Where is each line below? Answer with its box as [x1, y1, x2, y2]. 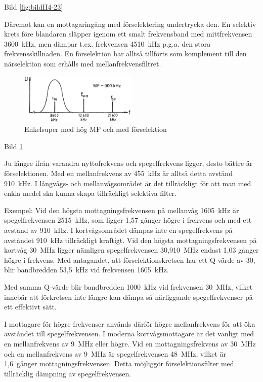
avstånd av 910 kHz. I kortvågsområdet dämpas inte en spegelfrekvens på [4, 225, 233, 235]
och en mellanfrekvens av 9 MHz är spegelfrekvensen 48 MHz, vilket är [4, 348, 227, 359]
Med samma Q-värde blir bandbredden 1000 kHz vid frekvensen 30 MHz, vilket [4, 281, 253, 292]
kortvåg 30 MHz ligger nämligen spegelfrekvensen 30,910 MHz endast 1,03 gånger [4, 245, 259, 255]
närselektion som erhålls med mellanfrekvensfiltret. [4, 58, 161, 68]
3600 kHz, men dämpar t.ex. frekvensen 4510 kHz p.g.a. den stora [4, 38, 211, 49]
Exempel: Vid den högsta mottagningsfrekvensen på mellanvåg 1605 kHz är [4, 204, 239, 215]
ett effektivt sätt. [4, 301, 57, 312]
